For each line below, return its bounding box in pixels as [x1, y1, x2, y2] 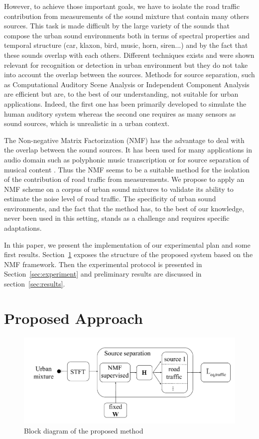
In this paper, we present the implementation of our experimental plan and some [4, 239, 251, 250]
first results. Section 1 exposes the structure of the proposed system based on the [4, 249, 253, 260]
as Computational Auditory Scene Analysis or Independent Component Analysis [4, 79, 250, 89]
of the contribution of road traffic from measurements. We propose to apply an [4, 174, 245, 184]
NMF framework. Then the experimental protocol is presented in [4, 259, 202, 269]
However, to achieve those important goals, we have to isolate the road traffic [4, 1, 240, 11]
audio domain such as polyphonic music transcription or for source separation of [4, 154, 249, 164]
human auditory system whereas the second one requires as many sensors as [4, 108, 236, 119]
